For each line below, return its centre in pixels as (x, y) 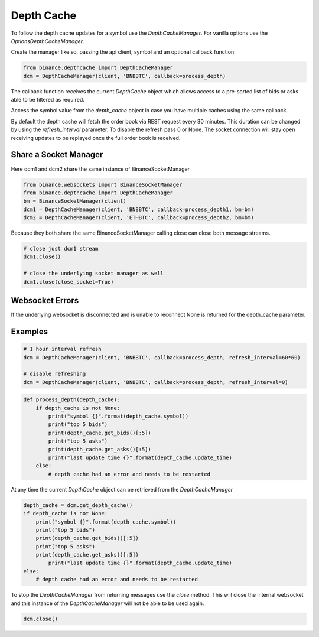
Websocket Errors (45, 300)
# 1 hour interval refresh (62, 349)
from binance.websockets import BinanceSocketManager (103, 184)
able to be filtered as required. (48, 100)
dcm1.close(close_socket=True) (69, 282)
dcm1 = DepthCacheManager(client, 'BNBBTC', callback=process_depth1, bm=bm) (139, 209)
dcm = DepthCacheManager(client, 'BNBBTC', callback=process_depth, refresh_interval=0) (156, 382)
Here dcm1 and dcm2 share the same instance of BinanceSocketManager (100, 169)
